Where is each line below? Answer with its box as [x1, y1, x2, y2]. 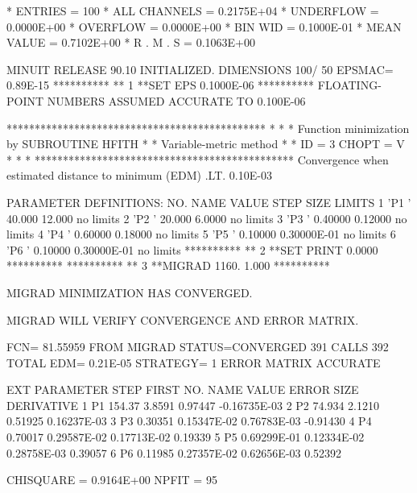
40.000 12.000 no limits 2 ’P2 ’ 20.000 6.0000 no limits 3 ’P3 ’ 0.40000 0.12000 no [6, 209, 407, 226]
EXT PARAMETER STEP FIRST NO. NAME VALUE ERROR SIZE [6, 381, 359, 398]
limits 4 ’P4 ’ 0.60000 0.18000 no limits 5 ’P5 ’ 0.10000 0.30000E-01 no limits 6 [6, 226, 396, 242]
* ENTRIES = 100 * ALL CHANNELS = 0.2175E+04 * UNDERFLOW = [6, 2, 379, 19]
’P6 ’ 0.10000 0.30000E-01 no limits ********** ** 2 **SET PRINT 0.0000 [6, 241, 378, 258]
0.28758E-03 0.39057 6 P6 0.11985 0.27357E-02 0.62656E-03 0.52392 [6, 444, 342, 461]
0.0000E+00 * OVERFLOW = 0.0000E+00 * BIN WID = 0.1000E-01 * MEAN [6, 18, 402, 35]
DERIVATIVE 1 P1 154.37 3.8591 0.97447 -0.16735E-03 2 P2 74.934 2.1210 [6, 396, 379, 413]
